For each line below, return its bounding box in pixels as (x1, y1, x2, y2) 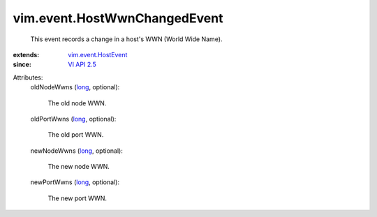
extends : (13, 50, 40, 59)
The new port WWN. (47, 194, 108, 202)
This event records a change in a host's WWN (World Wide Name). (30, 35, 223, 43)
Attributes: (13, 73, 43, 82)
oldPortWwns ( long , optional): (30, 114, 117, 123)
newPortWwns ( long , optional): (30, 178, 120, 186)
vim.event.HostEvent (68, 50, 128, 59)
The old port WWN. (47, 130, 104, 139)
